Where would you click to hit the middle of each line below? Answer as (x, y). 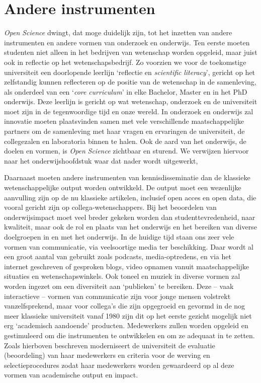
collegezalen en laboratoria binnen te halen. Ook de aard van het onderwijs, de (125, 141)
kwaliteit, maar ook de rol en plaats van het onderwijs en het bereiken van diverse (130, 227)
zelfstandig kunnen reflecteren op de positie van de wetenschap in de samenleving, (130, 82)
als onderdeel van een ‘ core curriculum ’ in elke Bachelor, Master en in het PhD (126, 91)
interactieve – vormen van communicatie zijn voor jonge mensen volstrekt (117, 296)
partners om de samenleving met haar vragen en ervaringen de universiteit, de (124, 131)
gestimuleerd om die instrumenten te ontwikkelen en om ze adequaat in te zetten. (129, 335)
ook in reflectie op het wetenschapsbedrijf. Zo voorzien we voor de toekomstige (125, 62)
